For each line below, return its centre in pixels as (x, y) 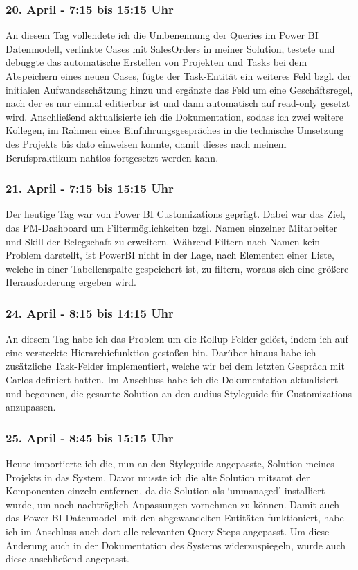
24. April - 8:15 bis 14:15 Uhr (90, 312)
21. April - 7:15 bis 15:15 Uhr (90, 188)
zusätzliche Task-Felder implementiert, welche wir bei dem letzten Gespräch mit (175, 366)
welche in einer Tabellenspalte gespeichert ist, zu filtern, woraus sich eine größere (177, 268)
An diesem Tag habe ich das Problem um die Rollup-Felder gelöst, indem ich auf (177, 339)
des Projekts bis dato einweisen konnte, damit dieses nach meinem (146, 143)
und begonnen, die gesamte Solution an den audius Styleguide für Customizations (179, 393)
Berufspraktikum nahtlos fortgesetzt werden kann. (112, 157)
